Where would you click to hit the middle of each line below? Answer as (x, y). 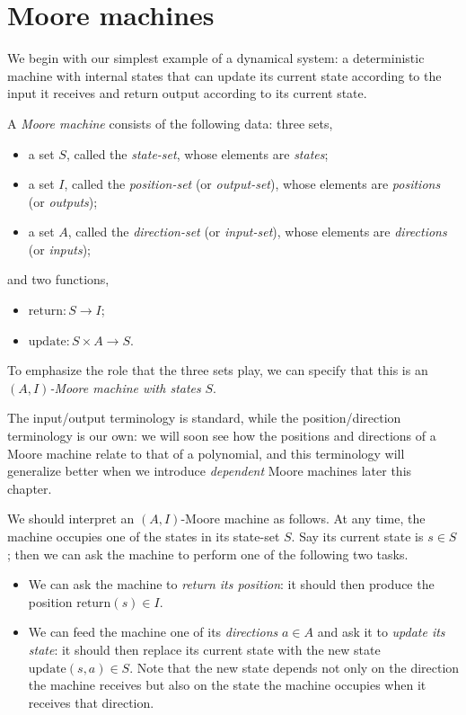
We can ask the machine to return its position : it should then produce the (231, 584)
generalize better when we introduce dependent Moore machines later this (210, 471)
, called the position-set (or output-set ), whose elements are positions (252, 184)
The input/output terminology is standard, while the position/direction (204, 418)
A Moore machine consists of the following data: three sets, (170, 123)
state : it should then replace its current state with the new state (204, 649)
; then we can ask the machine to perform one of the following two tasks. (208, 554)
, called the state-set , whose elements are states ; (197, 153)
